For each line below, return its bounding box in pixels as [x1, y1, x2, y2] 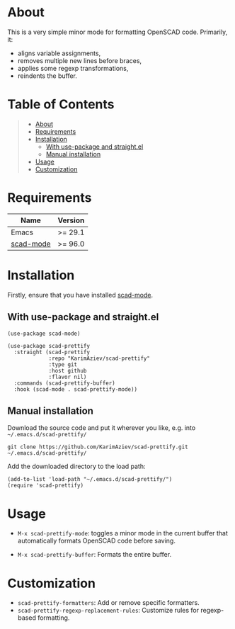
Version [57, 215, 85, 225]
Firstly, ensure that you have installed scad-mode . [7, 290, 154, 299]
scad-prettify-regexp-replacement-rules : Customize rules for [17, 606, 200, 615]
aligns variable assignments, [17, 49, 101, 57]
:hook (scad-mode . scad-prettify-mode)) [13, 385, 138, 393]
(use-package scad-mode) [7, 330, 81, 337]
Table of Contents [7, 96, 115, 113]
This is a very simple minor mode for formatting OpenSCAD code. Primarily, [7, 28, 228, 36]
